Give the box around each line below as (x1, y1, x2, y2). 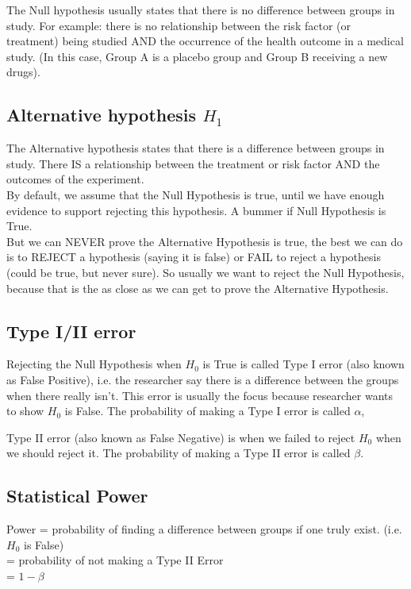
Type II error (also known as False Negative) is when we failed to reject (6, 429, 355, 445)
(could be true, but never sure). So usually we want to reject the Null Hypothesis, (6, 264, 405, 280)
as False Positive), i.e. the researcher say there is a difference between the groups (6, 371, 399, 387)
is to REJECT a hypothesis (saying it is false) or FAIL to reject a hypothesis (6, 248, 381, 265)
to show (6, 402, 44, 419)
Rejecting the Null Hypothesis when (6, 356, 182, 372)
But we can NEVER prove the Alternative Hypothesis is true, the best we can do (6, 233, 403, 249)
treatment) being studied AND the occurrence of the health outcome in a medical (6, 33, 404, 49)
